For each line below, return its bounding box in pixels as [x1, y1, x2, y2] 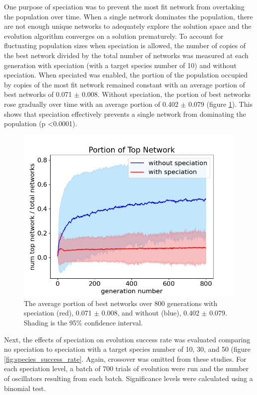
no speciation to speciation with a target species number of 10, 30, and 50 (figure [4, 344, 251, 354]
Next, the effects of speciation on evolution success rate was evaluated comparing [4, 334, 251, 344]
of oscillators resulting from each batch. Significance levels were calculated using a [4, 373, 253, 383]
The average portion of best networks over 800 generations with [24, 298, 218, 308]
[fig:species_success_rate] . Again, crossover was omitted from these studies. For [4, 353, 247, 364]
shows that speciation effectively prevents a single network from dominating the [4, 108, 246, 119]
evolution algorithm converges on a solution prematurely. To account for [4, 30, 224, 41]
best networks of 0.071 [4, 89, 72, 99]
